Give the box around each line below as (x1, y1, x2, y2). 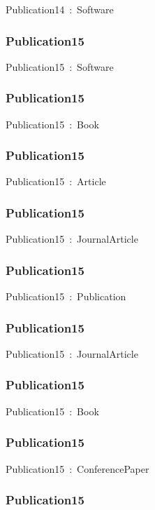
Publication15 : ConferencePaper (6, 461, 149, 476)
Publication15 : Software (6, 59, 114, 74)
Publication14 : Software (6, 2, 114, 16)
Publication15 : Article (6, 174, 106, 189)
